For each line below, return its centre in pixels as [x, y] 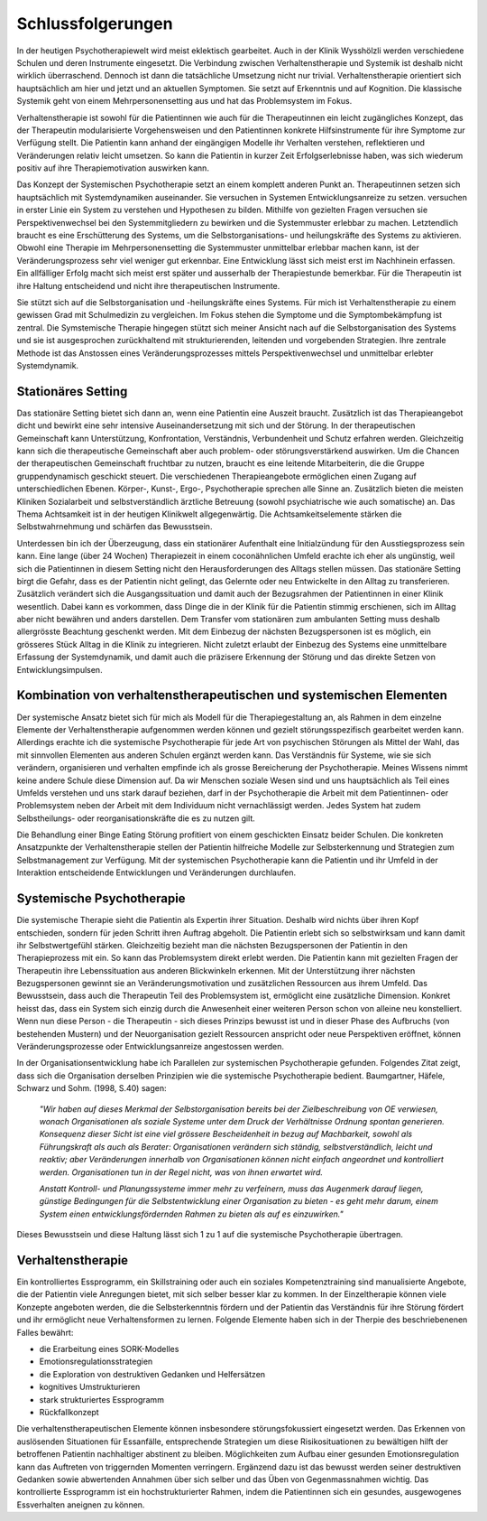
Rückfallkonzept [69, 1412]
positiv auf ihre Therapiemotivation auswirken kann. [113, 168]
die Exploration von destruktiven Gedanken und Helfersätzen [152, 1374]
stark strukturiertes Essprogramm [101, 1399]
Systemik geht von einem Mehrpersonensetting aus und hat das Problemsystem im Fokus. [184, 101]
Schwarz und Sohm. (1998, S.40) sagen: [92, 1088]
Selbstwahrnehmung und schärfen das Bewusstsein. [115, 527]
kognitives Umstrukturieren [90, 1387]
